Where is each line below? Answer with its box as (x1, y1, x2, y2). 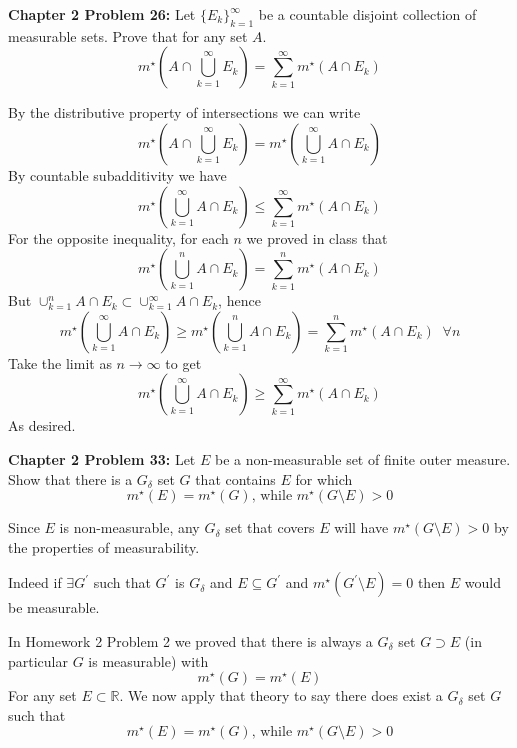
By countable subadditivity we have (8, 164, 227, 185)
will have (334, 517, 389, 538)
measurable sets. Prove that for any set (8, 25, 248, 46)
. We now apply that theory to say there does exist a (119, 685, 443, 706)
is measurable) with (88, 650, 209, 671)
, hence (218, 290, 261, 311)
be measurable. (8, 597, 100, 618)
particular (8, 650, 68, 671)
